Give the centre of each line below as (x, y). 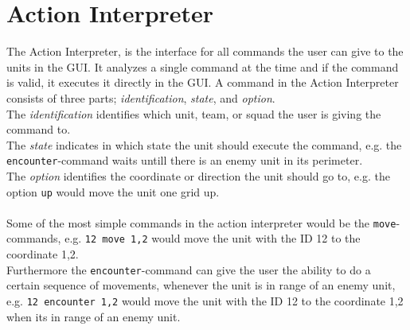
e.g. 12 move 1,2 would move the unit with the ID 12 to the (213, 238)
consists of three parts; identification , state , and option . (141, 97)
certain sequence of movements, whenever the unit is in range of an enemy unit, (201, 285)
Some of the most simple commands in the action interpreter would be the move (201, 222)
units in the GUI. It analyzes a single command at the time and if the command (203, 66)
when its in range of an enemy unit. (94, 316)
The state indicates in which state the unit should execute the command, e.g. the (204, 144)
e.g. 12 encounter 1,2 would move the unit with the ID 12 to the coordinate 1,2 (205, 300)
